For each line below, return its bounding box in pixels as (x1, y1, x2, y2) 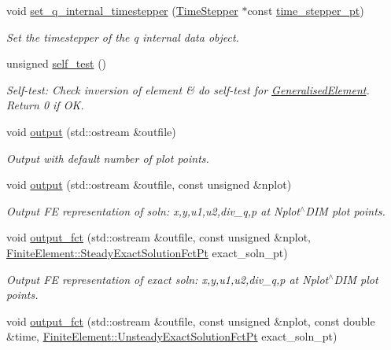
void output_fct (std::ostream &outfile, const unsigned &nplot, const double (6, 312, 375, 329)
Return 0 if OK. (6, 97, 84, 113)
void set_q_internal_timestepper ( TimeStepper (6, 2, 238, 18)
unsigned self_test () (6, 55, 107, 72)
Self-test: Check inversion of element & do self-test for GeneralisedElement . (6, 81, 370, 98)
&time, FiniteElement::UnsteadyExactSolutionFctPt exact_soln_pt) (6, 328, 338, 344)
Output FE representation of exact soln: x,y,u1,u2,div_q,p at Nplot (6, 271, 329, 287)
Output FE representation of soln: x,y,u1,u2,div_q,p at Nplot (6, 202, 301, 219)
